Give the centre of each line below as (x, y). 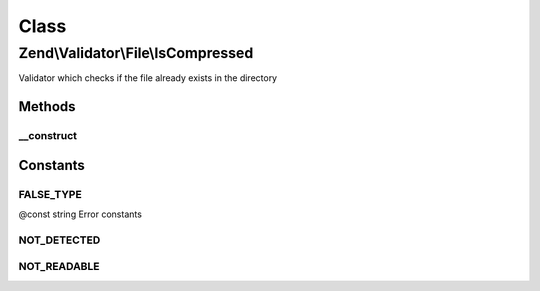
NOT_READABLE (59, 267)
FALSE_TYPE (50, 194)
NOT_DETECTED (59, 240)
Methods (47, 106)
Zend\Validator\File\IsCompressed (136, 53)
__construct (48, 136)
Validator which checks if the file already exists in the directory (148, 78)
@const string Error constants (80, 214)
